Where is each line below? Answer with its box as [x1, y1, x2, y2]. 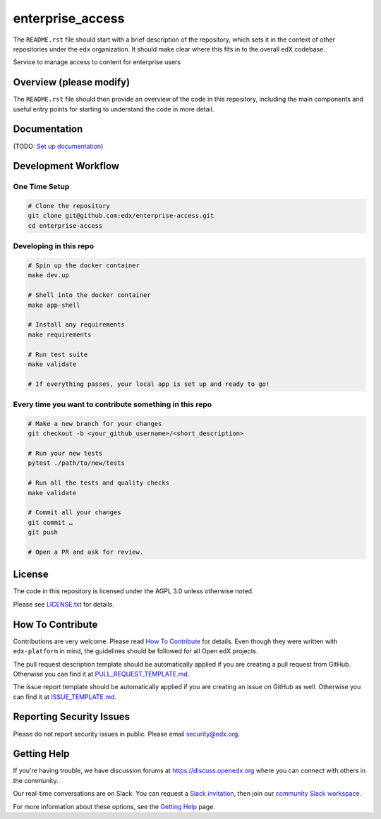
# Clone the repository [28, 202, 111, 210]
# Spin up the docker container [28, 262, 140, 269]
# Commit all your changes [28, 509, 121, 516]
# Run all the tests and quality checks [28, 479, 169, 487]
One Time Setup [13, 182, 70, 192]
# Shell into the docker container [28, 291, 151, 299]
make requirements [28, 330, 92, 339]
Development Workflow [13, 160, 120, 172]
